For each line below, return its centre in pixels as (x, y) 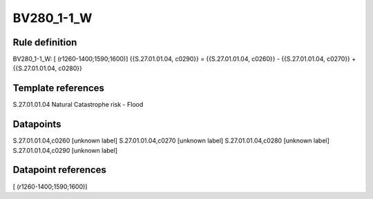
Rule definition (45, 42)
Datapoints (37, 124)
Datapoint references (60, 170)
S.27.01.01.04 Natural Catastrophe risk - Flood (78, 105)
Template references (59, 88)
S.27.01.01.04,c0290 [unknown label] (65, 150)
